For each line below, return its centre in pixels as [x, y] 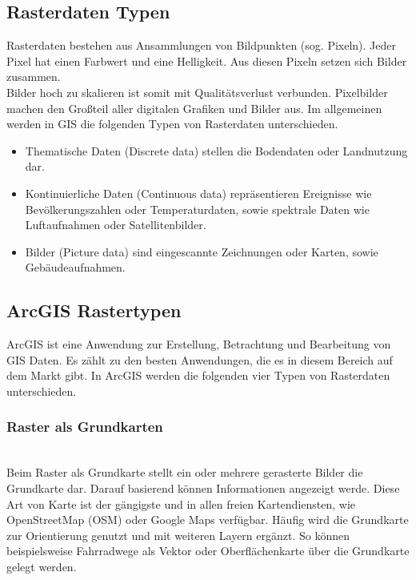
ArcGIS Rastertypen [94, 310]
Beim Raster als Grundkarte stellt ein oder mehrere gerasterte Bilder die [185, 472]
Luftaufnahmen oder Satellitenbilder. [116, 225]
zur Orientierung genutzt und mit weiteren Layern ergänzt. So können [178, 535]
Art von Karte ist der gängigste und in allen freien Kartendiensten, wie [181, 503]
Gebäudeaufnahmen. [75, 267]
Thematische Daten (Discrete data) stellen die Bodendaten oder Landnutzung [216, 150]
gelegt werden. [42, 566]
